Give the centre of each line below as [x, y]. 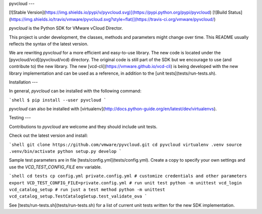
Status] [235, 13]
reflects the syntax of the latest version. [49, 44]
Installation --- [24, 82]
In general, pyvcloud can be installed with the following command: [75, 91]
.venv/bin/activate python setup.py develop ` [65, 151]
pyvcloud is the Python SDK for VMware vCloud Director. [66, 28]
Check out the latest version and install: [49, 135]
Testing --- [20, 118]
